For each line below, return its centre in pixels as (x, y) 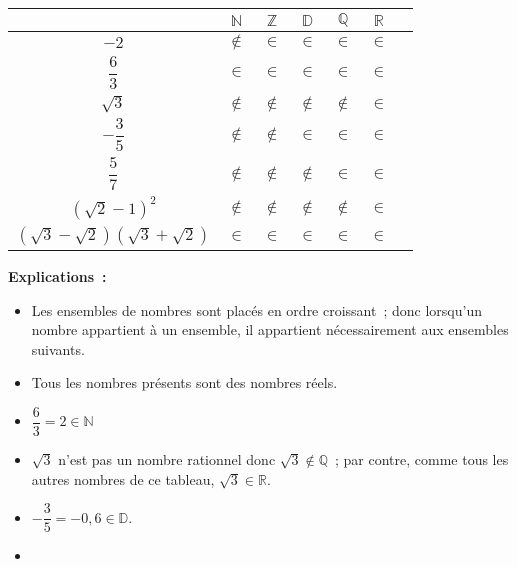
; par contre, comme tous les (421, 459)
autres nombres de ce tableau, (123, 478)
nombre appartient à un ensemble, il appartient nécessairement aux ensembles (270, 329)
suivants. (58, 348)
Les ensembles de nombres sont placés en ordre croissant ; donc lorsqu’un (256, 309)
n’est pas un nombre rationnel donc (167, 459)
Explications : (57, 276)
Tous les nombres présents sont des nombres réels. (184, 382)
